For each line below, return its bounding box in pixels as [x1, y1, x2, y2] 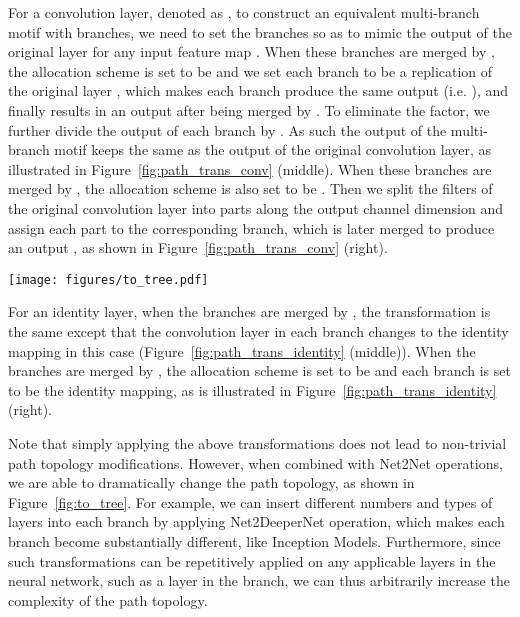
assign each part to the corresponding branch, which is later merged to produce [8, 217, 495, 238]
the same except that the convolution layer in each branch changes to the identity [8, 320, 509, 341]
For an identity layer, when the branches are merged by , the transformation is [8, 301, 491, 322]
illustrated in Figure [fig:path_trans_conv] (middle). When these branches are [8, 158, 492, 179]
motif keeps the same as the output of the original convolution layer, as [54, 139, 492, 160]
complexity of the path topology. [8, 589, 208, 610]
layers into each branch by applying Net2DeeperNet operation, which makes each [8, 511, 505, 532]
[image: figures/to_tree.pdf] [8, 272, 209, 287]
